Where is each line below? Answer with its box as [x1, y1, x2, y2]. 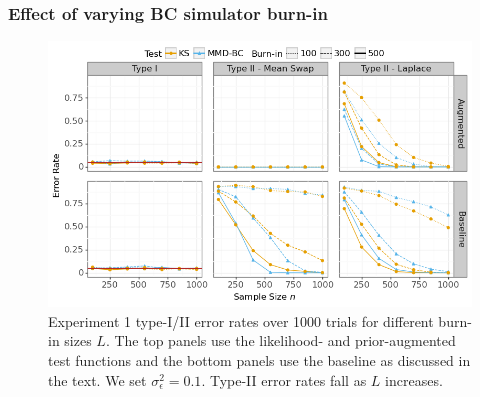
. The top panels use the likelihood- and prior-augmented [105, 330, 456, 351]
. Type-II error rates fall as [201, 369, 367, 390]
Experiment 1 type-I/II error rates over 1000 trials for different [48, 310, 434, 331]
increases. [385, 369, 443, 390]
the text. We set [48, 369, 147, 390]
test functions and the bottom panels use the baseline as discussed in [48, 350, 471, 371]
